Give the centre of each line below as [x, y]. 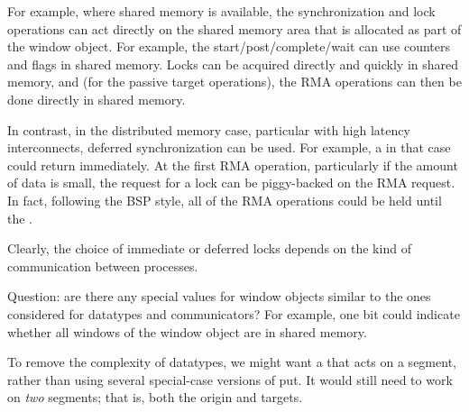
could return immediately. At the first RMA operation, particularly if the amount [233, 165]
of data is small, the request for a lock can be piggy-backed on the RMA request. [231, 183]
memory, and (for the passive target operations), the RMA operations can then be [234, 82]
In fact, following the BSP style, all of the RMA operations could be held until [225, 200]
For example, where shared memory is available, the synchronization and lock [221, 11]
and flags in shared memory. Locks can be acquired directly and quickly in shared [233, 64]
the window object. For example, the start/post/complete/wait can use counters [229, 46]
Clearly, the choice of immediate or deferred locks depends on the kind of [209, 248]
